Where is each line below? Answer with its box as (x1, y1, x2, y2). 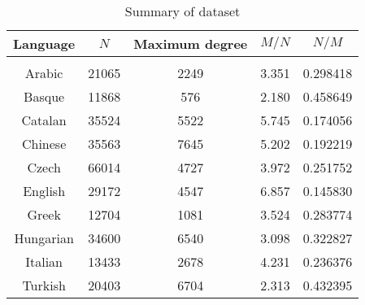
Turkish (22, 276, 66, 294)
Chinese (21, 134, 67, 153)
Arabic (24, 63, 63, 82)
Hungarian (14, 229, 74, 247)
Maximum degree (133, 34, 248, 53)
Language (13, 34, 76, 53)
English (23, 181, 66, 200)
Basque (24, 87, 65, 106)
